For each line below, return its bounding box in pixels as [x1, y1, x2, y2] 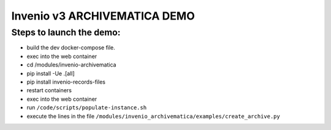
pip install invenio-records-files [26, 78, 106, 85]
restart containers [26, 87, 72, 94]
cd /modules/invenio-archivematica [26, 61, 116, 68]
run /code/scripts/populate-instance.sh [26, 104, 147, 111]
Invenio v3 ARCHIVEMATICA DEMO [11, 9, 196, 23]
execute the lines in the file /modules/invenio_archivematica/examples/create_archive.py [26, 112, 280, 120]
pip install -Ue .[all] [26, 70, 75, 77]
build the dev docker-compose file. [26, 44, 116, 51]
